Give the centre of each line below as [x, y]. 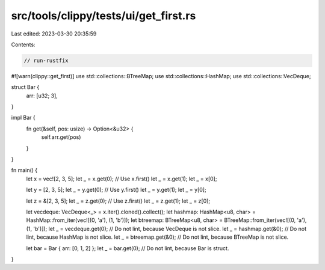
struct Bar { [25, 87]
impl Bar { [23, 118]
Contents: [23, 44]
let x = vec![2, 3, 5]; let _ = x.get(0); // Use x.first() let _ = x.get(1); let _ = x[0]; [122, 179]
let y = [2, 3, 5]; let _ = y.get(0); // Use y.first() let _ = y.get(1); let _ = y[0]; [116, 190]
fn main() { [24, 170]
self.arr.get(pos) [61, 137]
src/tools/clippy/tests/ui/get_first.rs [104, 16]
